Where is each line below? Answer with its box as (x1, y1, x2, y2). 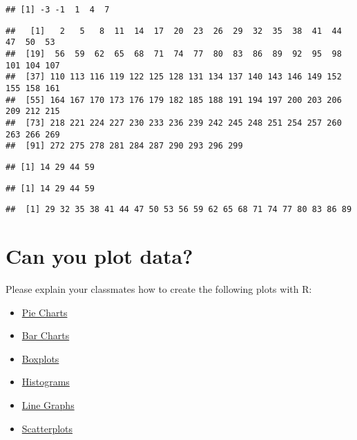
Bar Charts (21, 328, 70, 343)
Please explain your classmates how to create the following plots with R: (6, 281, 312, 296)
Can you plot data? (6, 242, 193, 270)
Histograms (21, 374, 70, 389)
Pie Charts (21, 305, 68, 319)
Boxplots (21, 351, 59, 365)
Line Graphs (21, 397, 75, 412)
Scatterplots (21, 421, 73, 435)
